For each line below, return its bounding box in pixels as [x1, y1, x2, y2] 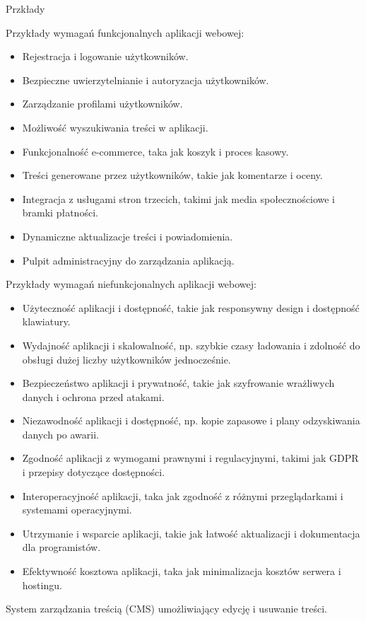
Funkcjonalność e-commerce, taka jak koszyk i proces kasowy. [22, 144, 289, 158]
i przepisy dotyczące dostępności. [22, 465, 165, 480]
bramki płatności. [22, 205, 98, 220]
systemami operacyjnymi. [22, 502, 132, 517]
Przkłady [6, 1, 45, 16]
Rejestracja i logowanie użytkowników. [22, 49, 189, 64]
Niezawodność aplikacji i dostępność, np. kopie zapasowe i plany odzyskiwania [22, 413, 360, 428]
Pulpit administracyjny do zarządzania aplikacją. [22, 253, 235, 267]
